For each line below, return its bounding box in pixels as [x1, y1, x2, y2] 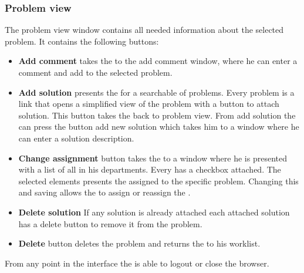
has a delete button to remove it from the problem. [18, 217, 202, 230]
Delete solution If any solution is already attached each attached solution [18, 205, 290, 218]
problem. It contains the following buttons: [5, 35, 159, 47]
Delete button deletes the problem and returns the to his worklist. [18, 237, 261, 250]
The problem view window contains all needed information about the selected [5, 23, 284, 36]
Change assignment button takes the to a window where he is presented [18, 151, 287, 164]
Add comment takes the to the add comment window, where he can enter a [18, 55, 298, 67]
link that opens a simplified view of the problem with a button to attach [18, 97, 279, 110]
